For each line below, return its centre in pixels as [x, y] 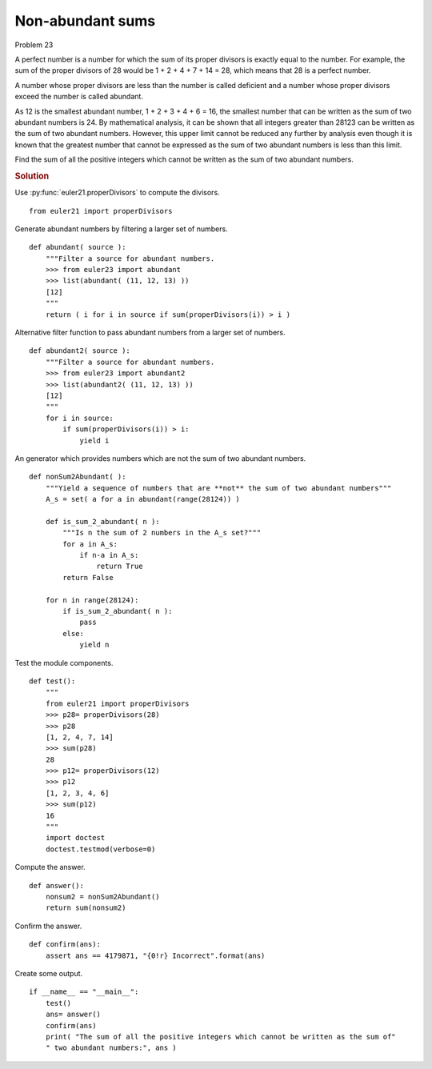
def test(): [52, 681]
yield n [94, 645]
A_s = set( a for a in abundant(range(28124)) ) [142, 499]
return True [120, 567]
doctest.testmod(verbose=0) [100, 849]
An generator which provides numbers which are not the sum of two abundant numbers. [160, 458]
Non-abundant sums [85, 21]
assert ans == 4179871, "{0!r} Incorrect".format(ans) [155, 955]
